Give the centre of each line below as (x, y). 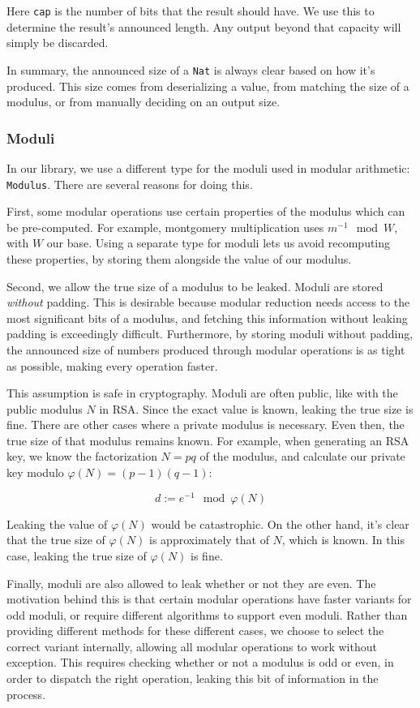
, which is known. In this (343, 540)
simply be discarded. (58, 43)
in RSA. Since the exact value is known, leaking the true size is (256, 408)
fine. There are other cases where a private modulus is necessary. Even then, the (206, 425)
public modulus (45, 408)
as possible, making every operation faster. (112, 365)
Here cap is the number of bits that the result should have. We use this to (191, 11)
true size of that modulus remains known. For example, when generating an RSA (208, 440)
